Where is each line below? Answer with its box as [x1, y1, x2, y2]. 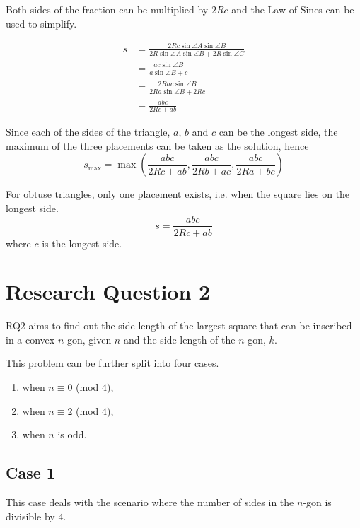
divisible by [6, 508, 55, 523]
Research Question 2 [6, 277, 211, 306]
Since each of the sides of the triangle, [6, 124, 170, 139]
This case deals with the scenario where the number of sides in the [6, 495, 294, 510]
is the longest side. [42, 235, 122, 250]
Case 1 [6, 462, 55, 483]
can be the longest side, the [219, 124, 338, 139]
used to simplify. [6, 16, 77, 30]
